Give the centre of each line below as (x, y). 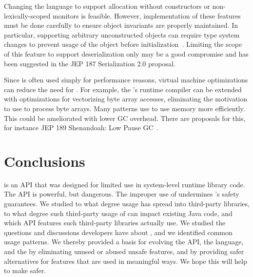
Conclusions (45, 161)
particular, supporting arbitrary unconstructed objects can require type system (122, 34)
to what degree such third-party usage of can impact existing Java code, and (118, 213)
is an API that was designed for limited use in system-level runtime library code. (125, 184)
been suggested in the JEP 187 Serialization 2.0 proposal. (90, 63)
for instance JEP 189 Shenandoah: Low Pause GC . (81, 128)
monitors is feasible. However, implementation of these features (147, 15)
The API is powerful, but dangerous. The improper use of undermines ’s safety (122, 194)
